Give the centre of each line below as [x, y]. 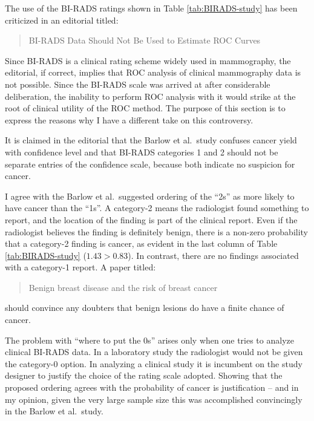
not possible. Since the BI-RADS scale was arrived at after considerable [138, 84]
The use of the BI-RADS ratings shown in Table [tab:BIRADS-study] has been [151, 8]
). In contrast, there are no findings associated [213, 255]
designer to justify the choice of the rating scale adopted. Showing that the [144, 375]
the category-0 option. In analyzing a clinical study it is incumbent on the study [154, 363]
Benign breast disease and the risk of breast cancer [123, 287]
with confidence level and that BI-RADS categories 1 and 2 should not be [142, 152]
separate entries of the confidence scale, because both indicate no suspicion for [150, 164]
